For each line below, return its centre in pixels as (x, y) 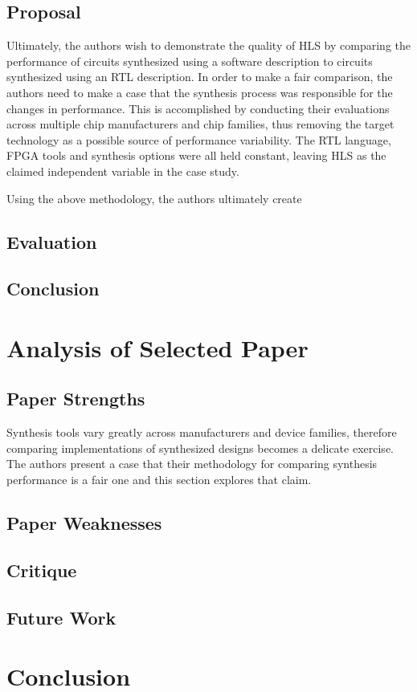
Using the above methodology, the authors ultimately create (154, 198)
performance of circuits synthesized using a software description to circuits (190, 61)
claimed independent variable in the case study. (123, 171)
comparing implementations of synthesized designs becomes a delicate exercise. (200, 448)
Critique (42, 570)
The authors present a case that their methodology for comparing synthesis (192, 464)
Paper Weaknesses (84, 523)
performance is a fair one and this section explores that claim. (159, 480)
